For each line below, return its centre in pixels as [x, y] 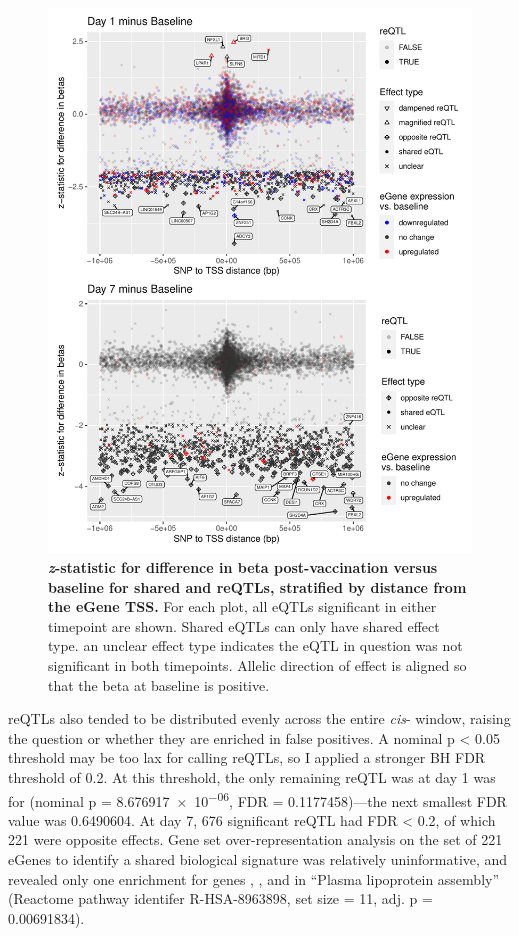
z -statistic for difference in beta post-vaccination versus [243, 567]
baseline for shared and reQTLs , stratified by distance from [257, 586]
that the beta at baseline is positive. [159, 684]
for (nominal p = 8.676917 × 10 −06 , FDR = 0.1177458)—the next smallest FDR [257, 799]
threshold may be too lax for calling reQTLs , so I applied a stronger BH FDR [247, 757]
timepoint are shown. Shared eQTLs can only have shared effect [244, 625]
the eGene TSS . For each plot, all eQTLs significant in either [242, 606]
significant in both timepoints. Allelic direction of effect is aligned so [257, 665]
